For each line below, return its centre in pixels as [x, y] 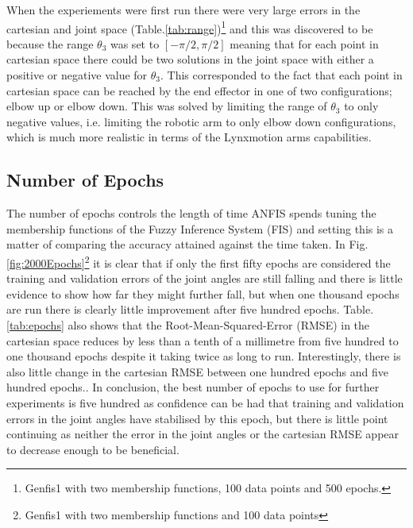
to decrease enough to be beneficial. [93, 449]
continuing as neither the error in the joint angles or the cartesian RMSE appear [203, 434]
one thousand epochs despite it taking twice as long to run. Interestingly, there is [204, 356]
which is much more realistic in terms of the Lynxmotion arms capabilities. [189, 137]
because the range [50, 43]
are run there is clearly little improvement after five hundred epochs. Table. [190, 309]
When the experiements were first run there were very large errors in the [183, 10]
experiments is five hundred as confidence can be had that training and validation [205, 402]
